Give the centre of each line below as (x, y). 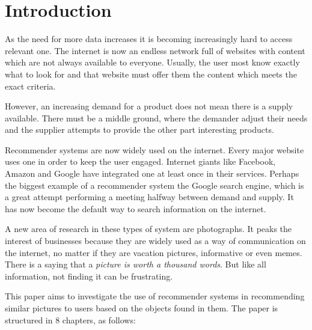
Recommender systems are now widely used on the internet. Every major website (154, 149)
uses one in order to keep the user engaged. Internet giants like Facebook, (140, 161)
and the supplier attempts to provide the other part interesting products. (139, 130)
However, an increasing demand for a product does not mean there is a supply (149, 106)
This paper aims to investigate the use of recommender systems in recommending (155, 296)
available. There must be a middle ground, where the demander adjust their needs (156, 118)
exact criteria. (30, 86)
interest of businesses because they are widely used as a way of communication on (155, 241)
